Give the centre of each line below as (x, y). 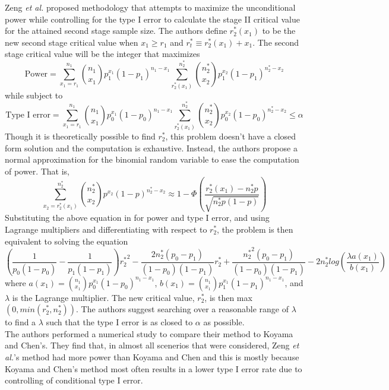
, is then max (228, 297)
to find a (20, 322)
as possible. (224, 322)
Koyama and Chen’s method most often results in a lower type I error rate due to (154, 368)
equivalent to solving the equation (67, 241)
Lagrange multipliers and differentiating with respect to (106, 229)
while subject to (34, 95)
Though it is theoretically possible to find (80, 136)
